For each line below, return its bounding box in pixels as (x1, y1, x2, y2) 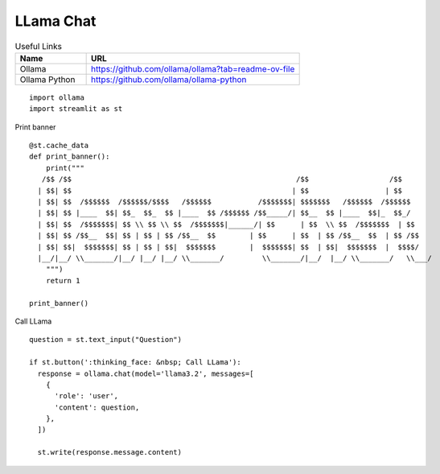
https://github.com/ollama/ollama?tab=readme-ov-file (90, 63, 295, 74)
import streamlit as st (29, 105, 123, 113)
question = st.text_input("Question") (29, 335, 183, 344)
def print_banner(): (29, 152, 110, 161)
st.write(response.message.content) (37, 447, 183, 457)
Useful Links (14, 40, 63, 52)
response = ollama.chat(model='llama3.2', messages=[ (37, 369, 254, 378)
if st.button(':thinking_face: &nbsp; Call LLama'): (29, 358, 241, 367)
